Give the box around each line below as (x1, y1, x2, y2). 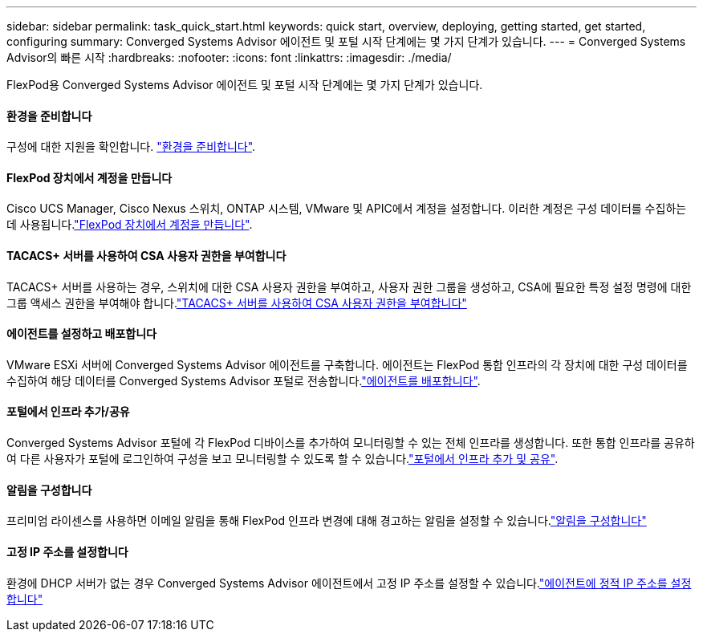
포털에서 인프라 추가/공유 (6, 404, 130, 419)
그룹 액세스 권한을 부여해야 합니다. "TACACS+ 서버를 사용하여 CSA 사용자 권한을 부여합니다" (6, 295, 467, 310)
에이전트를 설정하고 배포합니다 (6, 327, 156, 341)
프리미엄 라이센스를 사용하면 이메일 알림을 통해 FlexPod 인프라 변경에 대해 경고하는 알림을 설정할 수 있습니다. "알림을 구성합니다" (6, 514, 647, 528)
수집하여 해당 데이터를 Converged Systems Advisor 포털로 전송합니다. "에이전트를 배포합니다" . (6, 373, 481, 388)
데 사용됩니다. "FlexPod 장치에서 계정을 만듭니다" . (6, 217, 253, 232)
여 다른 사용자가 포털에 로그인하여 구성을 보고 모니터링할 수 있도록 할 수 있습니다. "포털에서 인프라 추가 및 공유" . (6, 452, 559, 466)
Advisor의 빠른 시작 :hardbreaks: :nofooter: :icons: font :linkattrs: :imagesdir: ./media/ (6, 51, 452, 64)
